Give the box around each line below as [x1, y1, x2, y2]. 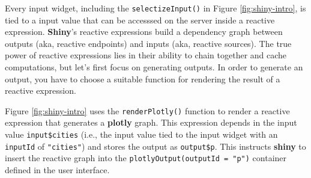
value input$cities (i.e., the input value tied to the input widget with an [5, 128, 278, 141]
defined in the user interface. [5, 164, 110, 176]
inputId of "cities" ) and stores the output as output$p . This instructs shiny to [5, 140, 306, 152]
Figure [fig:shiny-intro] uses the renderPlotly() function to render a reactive [5, 104, 290, 117]
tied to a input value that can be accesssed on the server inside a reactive [5, 13, 275, 26]
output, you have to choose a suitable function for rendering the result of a [5, 72, 280, 85]
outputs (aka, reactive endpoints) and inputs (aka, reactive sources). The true [5, 37, 292, 49]
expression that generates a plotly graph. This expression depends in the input [5, 116, 297, 129]
